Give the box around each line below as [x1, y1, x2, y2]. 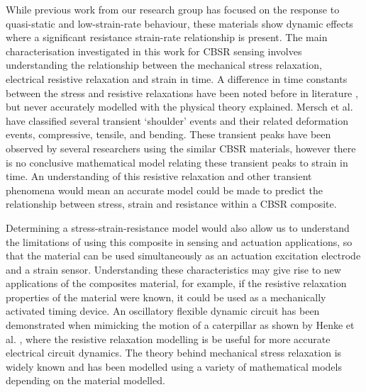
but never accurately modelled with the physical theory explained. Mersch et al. [6, 99, 353, 114]
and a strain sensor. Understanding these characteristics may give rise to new [6, 262, 341, 276]
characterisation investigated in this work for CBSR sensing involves [6, 43, 302, 58]
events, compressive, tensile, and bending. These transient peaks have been [6, 127, 331, 142]
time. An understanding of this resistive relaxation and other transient [6, 169, 312, 184]
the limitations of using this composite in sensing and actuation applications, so [6, 234, 353, 249]
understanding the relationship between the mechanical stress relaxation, [6, 57, 322, 72]
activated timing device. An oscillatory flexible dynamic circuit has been [6, 303, 320, 318]
